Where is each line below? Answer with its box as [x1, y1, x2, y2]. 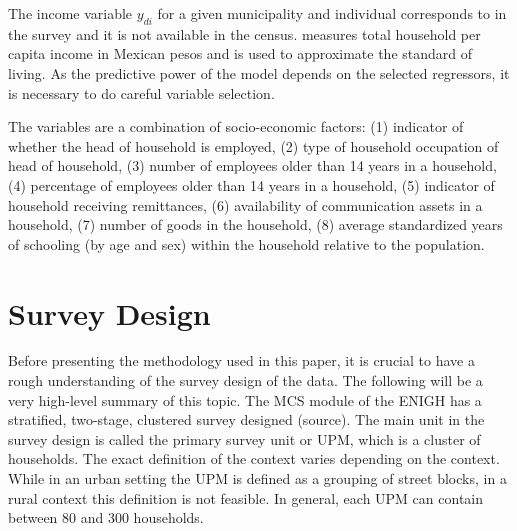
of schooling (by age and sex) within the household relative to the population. [8, 233, 485, 254]
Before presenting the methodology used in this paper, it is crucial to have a [8, 350, 475, 371]
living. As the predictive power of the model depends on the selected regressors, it [8, 62, 510, 83]
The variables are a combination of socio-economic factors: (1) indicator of [8, 116, 464, 137]
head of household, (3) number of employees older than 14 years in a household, [8, 155, 497, 176]
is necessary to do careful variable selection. [8, 82, 275, 103]
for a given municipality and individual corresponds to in [157, 3, 507, 23]
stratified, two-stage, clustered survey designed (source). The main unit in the [8, 409, 485, 430]
